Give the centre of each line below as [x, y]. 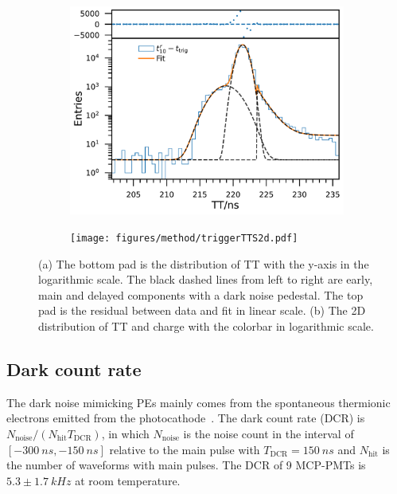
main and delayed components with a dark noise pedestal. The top [201, 294]
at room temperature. [128, 480]
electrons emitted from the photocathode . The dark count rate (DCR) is [186, 418]
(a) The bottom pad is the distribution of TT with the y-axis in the [204, 263]
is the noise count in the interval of [269, 433]
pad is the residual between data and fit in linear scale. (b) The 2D [202, 310]
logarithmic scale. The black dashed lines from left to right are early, [206, 279]
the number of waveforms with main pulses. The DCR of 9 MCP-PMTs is [186, 465]
